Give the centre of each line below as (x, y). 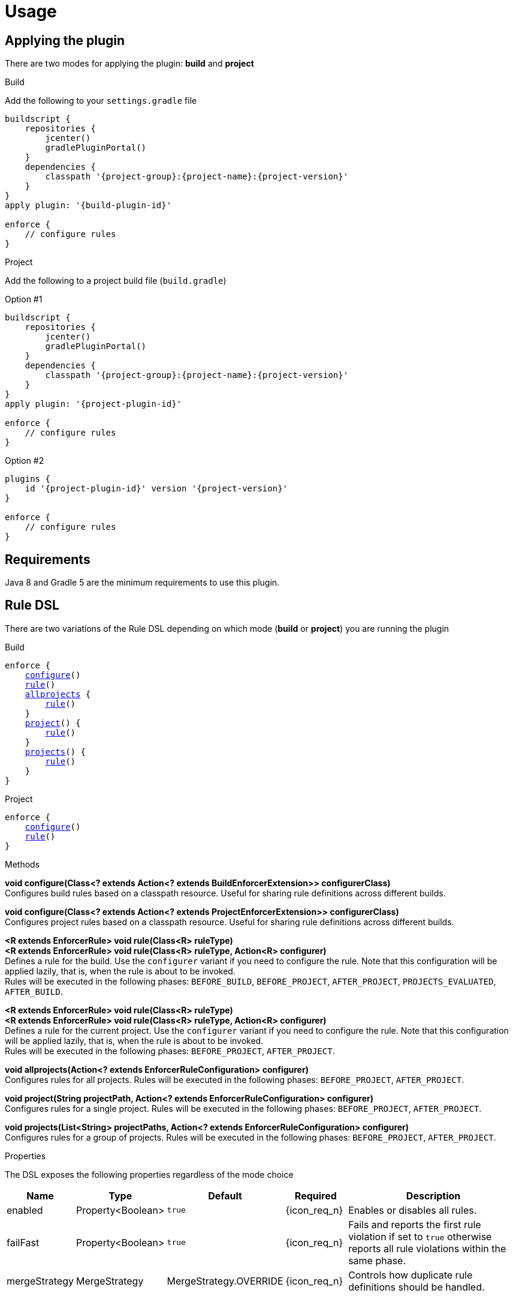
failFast (23, 1242)
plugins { (28, 479)
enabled (25, 1210)
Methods (22, 864)
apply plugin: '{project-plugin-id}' (93, 404)
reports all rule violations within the (427, 1248)
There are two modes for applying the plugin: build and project (129, 64)
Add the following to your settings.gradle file (101, 101)
